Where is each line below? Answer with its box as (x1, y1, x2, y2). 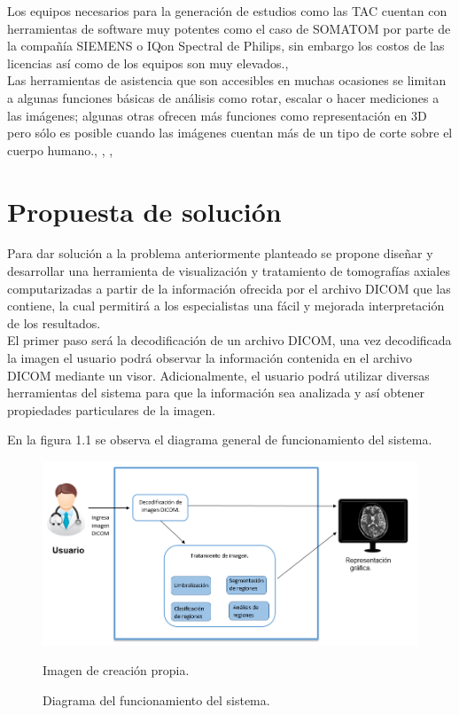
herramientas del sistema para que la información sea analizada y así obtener (7, 383, 425, 402)
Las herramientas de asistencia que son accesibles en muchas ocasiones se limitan (7, 71, 447, 90)
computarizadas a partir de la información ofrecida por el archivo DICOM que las (7, 279, 451, 297)
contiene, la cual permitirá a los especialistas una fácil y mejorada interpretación (7, 296, 445, 315)
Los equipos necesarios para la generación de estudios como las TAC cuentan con (7, 2, 447, 20)
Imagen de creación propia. (43, 661, 190, 680)
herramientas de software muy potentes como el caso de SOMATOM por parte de (7, 19, 451, 37)
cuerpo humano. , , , (7, 140, 113, 159)
